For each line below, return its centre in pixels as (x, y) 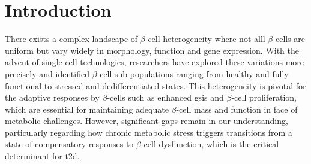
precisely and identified (47, 73)
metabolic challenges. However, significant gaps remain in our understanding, (146, 121)
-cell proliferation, (264, 97)
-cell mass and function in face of (237, 109)
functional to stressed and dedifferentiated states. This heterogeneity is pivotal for (155, 85)
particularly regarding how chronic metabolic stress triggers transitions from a (149, 132)
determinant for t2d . (42, 156)
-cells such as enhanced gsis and (165, 97)
